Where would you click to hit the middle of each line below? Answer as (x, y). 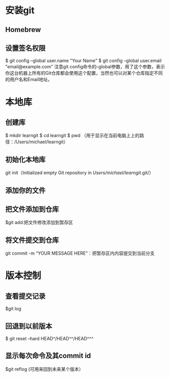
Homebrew (23, 29)
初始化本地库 (25, 159)
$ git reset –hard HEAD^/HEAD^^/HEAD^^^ (49, 339)
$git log (13, 309)
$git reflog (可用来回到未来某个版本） (45, 369)
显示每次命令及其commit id (48, 356)
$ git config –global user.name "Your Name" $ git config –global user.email (83, 61)
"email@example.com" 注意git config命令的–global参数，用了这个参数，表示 (85, 67)
